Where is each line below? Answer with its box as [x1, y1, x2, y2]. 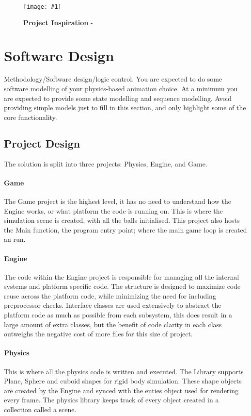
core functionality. [4, 112, 57, 122]
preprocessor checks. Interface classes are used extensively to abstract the [4, 300, 221, 310]
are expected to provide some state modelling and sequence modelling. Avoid [4, 93, 232, 103]
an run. [4, 234, 26, 244]
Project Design [4, 135, 80, 150]
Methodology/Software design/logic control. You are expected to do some [4, 74, 222, 84]
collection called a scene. [4, 404, 77, 415]
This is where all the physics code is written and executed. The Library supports [4, 366, 244, 376]
